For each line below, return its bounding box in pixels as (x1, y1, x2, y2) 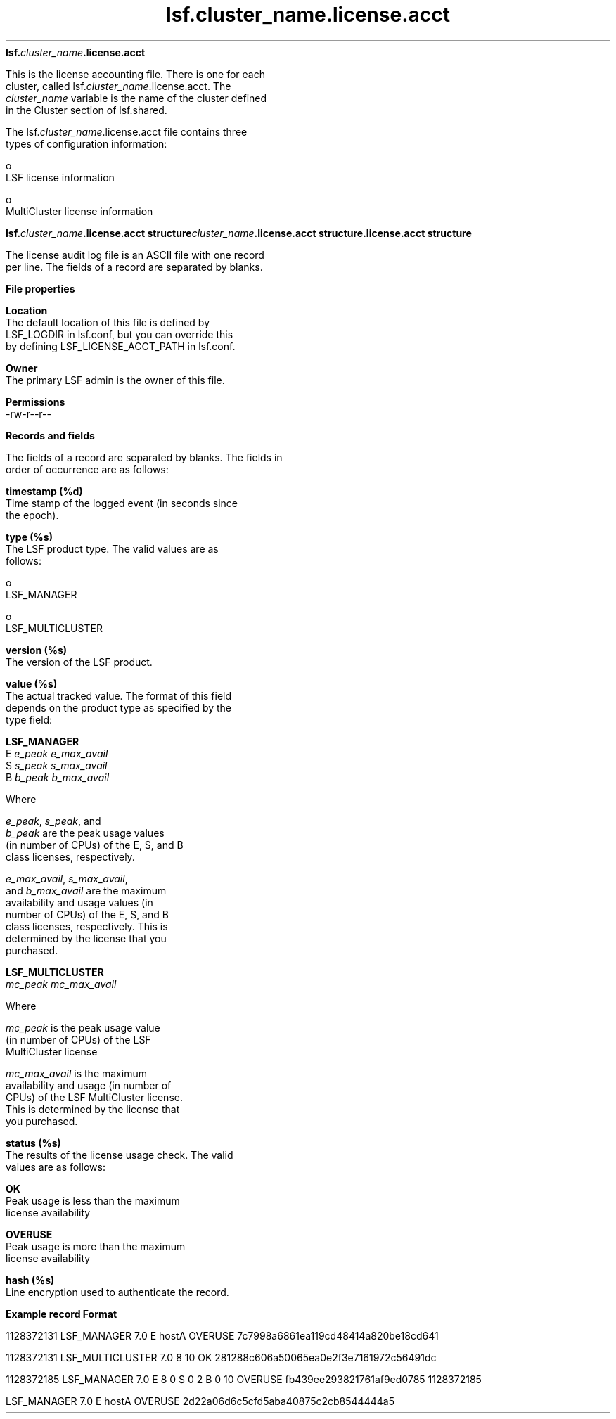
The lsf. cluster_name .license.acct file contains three (6, 125, 248, 138)
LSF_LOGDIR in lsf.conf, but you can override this (6, 328, 233, 340)
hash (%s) (6, 1273, 55, 1286)
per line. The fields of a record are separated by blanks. (6, 260, 263, 273)
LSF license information (6, 171, 115, 184)
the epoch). (6, 508, 59, 521)
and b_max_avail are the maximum (6, 884, 167, 897)
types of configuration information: (6, 137, 167, 150)
